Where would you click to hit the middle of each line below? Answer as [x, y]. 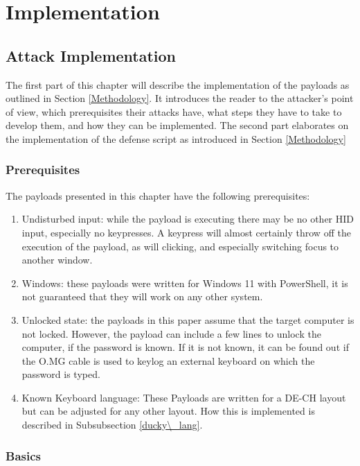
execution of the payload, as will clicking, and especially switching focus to [180, 246]
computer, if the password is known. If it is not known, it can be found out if [185, 347]
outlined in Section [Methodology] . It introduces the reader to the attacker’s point [180, 98]
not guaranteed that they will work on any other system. [142, 296]
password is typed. [61, 374]
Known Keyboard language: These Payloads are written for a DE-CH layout [184, 397]
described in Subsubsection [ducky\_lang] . [112, 425]
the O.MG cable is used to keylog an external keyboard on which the [168, 360]
